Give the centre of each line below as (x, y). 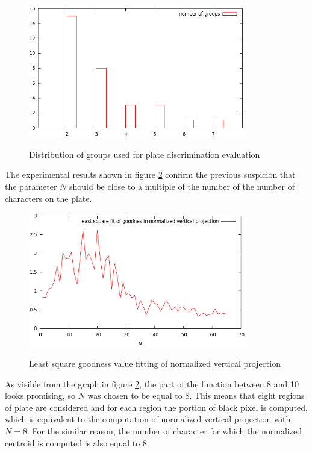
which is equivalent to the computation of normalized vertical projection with (148, 419)
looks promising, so (40, 395)
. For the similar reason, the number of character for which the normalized (164, 431)
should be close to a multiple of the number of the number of (182, 186)
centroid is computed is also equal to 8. (77, 442)
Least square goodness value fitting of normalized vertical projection (155, 364)
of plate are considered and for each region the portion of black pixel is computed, (156, 407)
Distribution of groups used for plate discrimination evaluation (145, 154)
